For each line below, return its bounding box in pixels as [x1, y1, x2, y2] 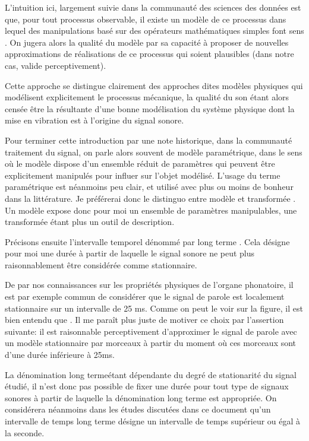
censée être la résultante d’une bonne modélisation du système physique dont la [5, 102, 295, 115]
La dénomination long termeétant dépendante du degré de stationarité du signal [5, 368, 297, 380]
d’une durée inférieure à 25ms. [5, 348, 115, 361]
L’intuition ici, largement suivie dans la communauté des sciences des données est [5, 1, 301, 13]
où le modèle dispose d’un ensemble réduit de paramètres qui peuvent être [5, 157, 275, 170]
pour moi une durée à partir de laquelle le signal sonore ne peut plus [5, 247, 255, 259]
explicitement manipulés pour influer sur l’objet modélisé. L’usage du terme [5, 169, 280, 181]
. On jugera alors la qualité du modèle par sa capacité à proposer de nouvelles [5, 36, 289, 48]
